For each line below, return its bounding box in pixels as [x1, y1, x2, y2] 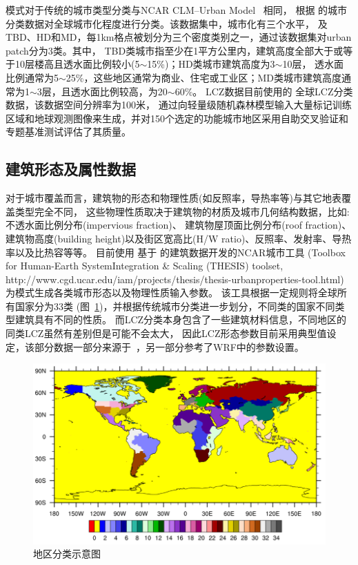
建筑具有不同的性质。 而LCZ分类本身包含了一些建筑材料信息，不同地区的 [14, 312, 347, 327]
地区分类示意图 [33, 546, 101, 561]
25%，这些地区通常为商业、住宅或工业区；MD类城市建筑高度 [66, 70, 342, 84]
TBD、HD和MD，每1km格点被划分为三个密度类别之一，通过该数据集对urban [6, 30, 352, 44]
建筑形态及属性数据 [6, 158, 136, 180]
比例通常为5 [6, 70, 59, 84]
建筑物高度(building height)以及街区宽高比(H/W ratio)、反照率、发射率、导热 [6, 231, 352, 245]
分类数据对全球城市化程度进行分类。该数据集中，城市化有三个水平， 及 [6, 16, 328, 30]
